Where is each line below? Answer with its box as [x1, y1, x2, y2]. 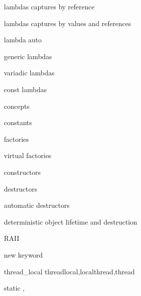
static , [4, 283, 25, 293]
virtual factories [4, 150, 51, 161]
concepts [4, 100, 30, 111]
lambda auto [4, 34, 42, 45]
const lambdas [4, 84, 47, 94]
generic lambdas [4, 51, 52, 61]
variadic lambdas [4, 67, 55, 78]
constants [4, 117, 32, 128]
